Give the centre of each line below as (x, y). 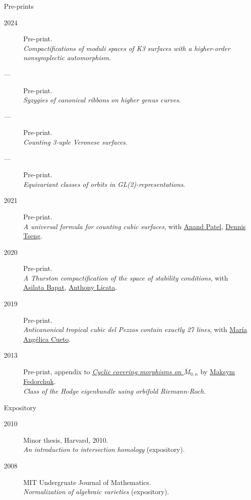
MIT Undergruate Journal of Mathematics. (87, 482)
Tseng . (33, 236)
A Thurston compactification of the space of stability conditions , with (126, 277)
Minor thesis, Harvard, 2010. (66, 440)
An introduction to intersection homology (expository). (104, 449)
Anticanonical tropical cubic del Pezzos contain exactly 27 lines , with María (135, 329)
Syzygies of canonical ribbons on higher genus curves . (102, 100)
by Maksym (218, 372)
